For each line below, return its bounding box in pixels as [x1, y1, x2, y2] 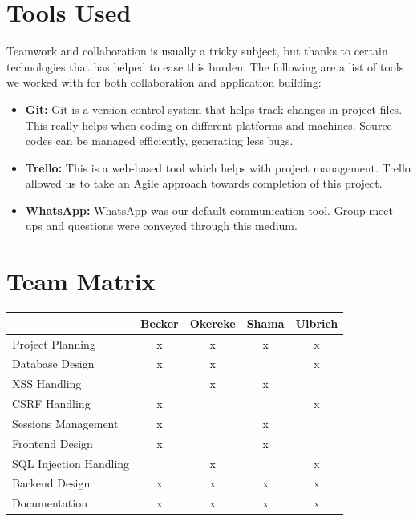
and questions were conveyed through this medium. [46, 217, 298, 234]
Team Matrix [6, 265, 156, 297]
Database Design [12, 355, 95, 372]
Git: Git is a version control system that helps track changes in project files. [25, 100, 403, 117]
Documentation [12, 495, 87, 511]
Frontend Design [12, 434, 93, 451]
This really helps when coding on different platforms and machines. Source [25, 116, 392, 133]
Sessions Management [12, 414, 119, 431]
